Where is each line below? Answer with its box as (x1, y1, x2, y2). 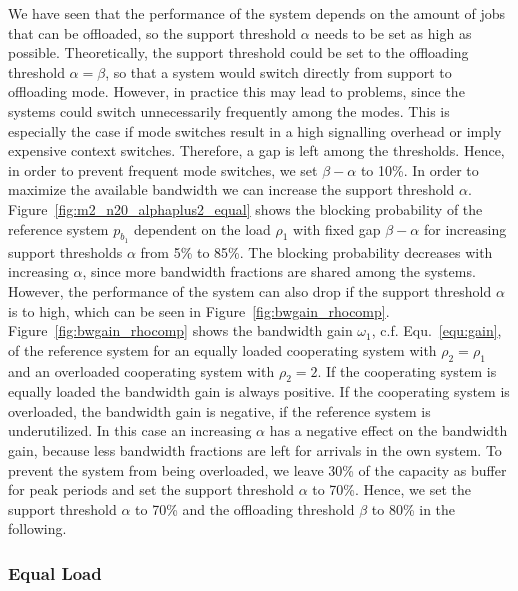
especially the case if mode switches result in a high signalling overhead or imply (8, 120, 502, 141)
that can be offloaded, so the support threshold (8, 22, 297, 43)
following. (8, 518, 67, 539)
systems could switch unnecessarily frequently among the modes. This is (8, 100, 450, 121)
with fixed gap (293, 218, 381, 239)
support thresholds (8, 241, 123, 262)
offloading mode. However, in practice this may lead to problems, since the (8, 81, 465, 102)
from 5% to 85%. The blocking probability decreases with (140, 241, 493, 262)
